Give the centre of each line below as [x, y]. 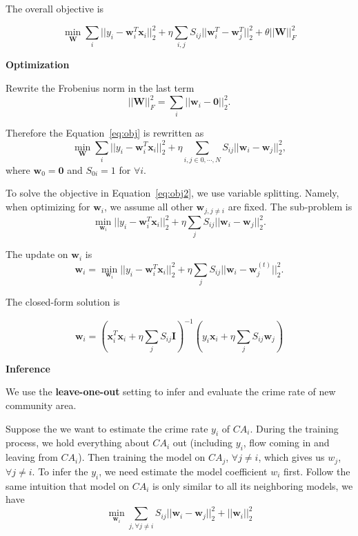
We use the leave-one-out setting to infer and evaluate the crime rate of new [171, 391]
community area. [41, 405]
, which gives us [291, 457]
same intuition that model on [67, 485]
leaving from [32, 457]
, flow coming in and [286, 443]
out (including [203, 443]
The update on [37, 254]
